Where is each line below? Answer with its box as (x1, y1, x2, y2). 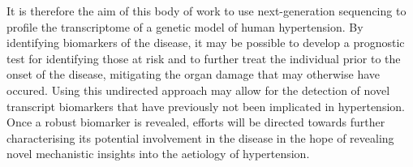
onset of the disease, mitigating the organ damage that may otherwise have (6, 66, 381, 83)
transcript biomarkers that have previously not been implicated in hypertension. (6, 97, 405, 114)
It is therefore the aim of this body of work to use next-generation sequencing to (6, 2, 407, 19)
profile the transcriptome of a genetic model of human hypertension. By (6, 18, 364, 35)
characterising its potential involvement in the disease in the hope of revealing (6, 129, 394, 146)
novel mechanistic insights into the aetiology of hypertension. (6, 145, 310, 162)
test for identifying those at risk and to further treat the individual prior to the (6, 49, 401, 66)
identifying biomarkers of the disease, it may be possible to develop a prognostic (6, 34, 405, 51)
